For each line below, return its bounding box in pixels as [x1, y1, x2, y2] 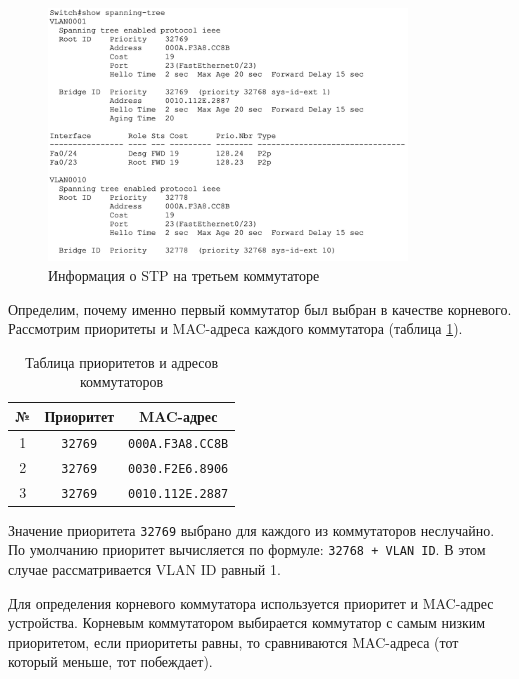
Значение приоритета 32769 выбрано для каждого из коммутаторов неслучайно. [8, 519, 495, 540]
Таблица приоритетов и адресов [25, 351, 219, 372]
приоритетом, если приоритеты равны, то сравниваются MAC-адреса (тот [8, 631, 459, 652]
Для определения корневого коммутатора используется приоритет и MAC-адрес [8, 592, 494, 613]
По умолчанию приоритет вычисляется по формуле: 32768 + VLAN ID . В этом [8, 539, 486, 560]
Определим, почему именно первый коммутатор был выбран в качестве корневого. [8, 298, 512, 319]
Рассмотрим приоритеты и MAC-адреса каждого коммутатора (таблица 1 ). [8, 318, 463, 339]
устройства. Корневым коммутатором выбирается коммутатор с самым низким [8, 612, 486, 633]
